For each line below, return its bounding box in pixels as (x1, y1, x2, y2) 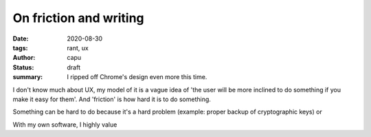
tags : (12, 43, 28, 52)
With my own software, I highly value (12, 120, 117, 129)
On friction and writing (12, 10, 144, 25)
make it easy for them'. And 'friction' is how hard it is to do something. (12, 95, 211, 103)
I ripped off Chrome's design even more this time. (67, 73, 207, 81)
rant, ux (67, 43, 89, 52)
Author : (12, 54, 36, 62)
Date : (12, 34, 29, 43)
